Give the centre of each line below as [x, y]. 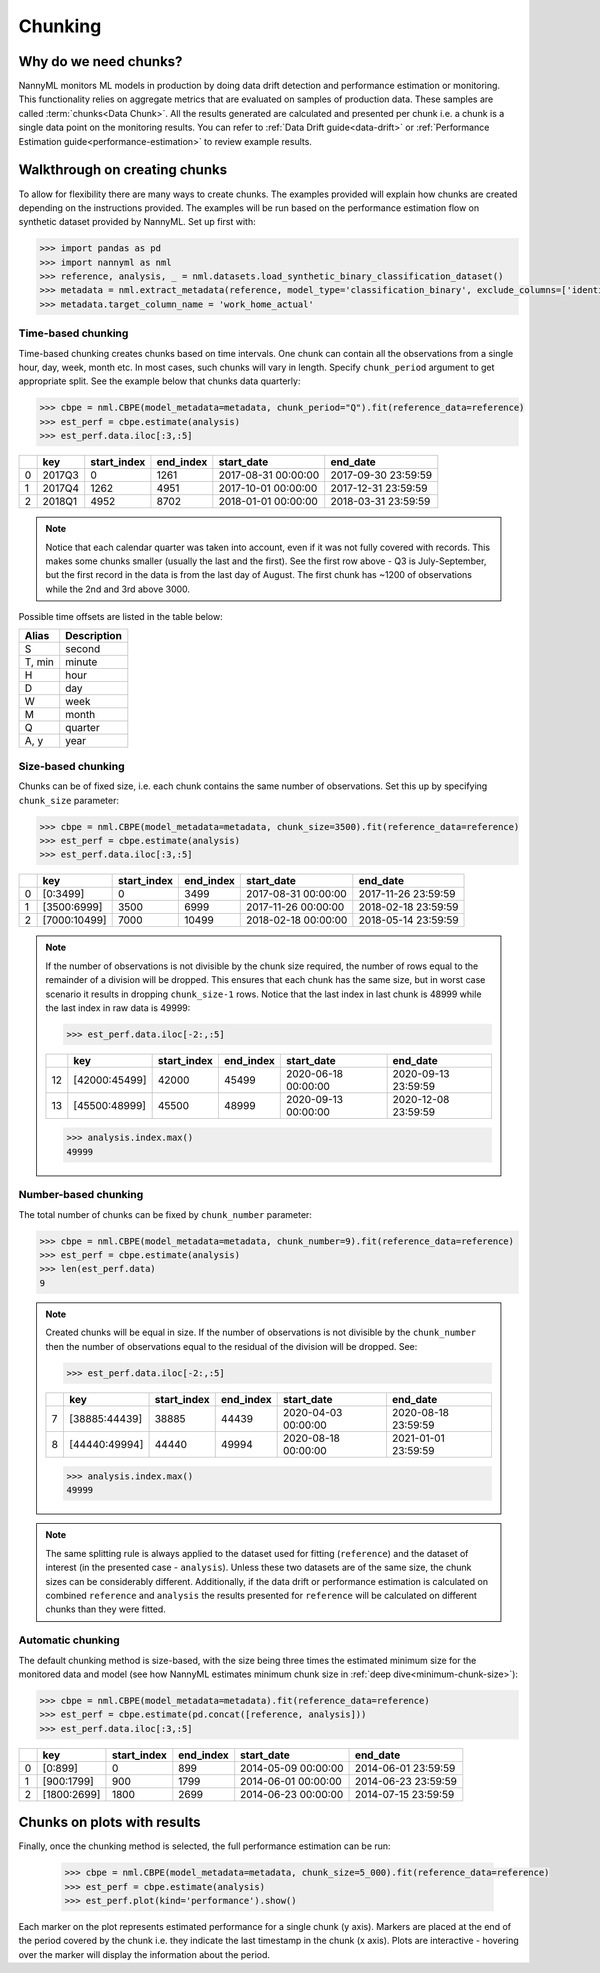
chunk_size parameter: [69, 800]
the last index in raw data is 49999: [118, 1007]
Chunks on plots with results [109, 1822]
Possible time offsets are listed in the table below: [121, 617]
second [83, 649]
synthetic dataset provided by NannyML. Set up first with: [137, 222]
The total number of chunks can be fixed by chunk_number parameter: [165, 1214]
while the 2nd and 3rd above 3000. [117, 589]
